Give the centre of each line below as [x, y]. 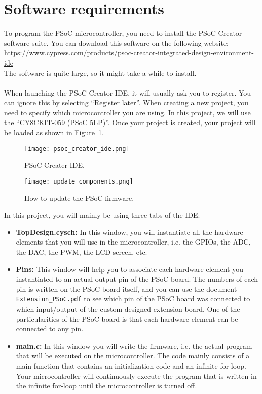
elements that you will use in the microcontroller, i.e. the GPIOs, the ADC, [133, 242]
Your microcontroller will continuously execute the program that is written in [136, 375]
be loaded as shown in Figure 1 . [54, 132]
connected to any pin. [50, 329]
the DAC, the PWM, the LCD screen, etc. [82, 251]
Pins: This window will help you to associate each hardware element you [129, 269]
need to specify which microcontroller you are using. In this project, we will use [127, 112]
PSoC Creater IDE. [54, 165]
